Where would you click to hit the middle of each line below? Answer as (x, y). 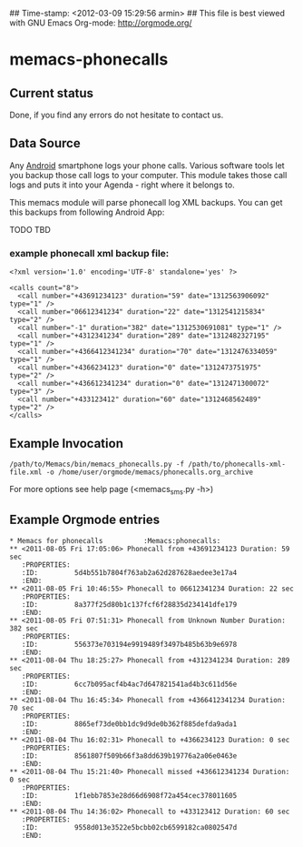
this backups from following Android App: (87, 212)
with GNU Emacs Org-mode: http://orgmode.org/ (101, 23)
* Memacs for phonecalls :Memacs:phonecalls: (115, 540)
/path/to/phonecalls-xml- (236, 464)
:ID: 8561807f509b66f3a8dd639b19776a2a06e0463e (129, 756)
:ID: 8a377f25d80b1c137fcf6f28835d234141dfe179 (129, 604)
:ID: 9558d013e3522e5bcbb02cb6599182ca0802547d (129, 827)
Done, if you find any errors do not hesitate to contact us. (117, 115)
